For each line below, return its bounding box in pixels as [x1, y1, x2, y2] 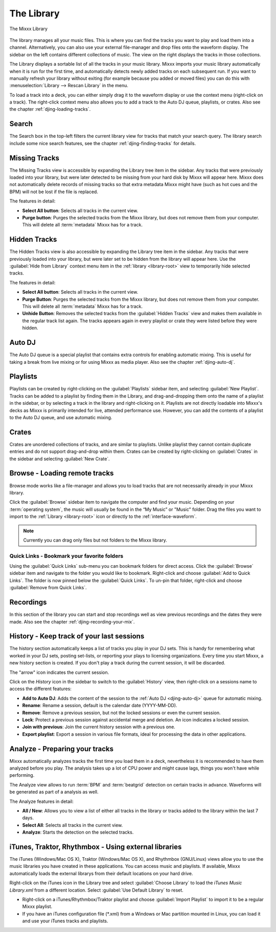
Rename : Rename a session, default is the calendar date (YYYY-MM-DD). [22, 702, 177, 709]
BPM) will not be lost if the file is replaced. [9, 189, 98, 195]
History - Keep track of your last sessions [9, 632, 145, 640]
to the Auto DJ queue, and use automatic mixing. [9, 414, 112, 420]
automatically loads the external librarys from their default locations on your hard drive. [9, 870, 193, 876]
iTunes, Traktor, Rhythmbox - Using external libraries [9, 842, 182, 851]
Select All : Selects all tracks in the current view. [22, 822, 123, 828]
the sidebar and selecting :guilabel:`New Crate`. [9, 455, 110, 462]
